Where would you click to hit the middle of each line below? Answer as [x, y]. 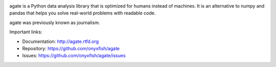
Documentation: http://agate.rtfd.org [61, 41]
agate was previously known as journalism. [55, 23]
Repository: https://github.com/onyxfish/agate [71, 48]
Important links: [26, 32]
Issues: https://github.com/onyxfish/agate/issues [74, 56]
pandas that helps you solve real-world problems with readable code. [83, 13]
